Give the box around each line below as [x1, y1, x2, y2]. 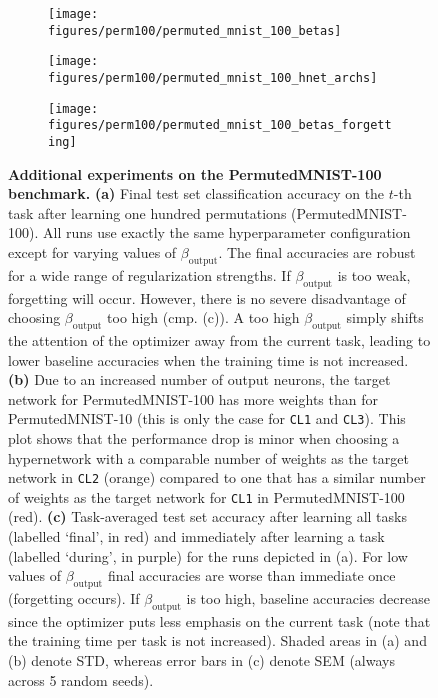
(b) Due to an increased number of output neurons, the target [8, 369, 391, 390]
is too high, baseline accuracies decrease [186, 588, 430, 609]
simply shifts [346, 307, 424, 328]
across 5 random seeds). [8, 669, 154, 690]
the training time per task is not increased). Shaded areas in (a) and [8, 630, 427, 651]
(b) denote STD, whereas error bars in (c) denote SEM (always [8, 650, 395, 671]
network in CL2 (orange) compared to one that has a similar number [8, 467, 426, 488]
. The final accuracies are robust [218, 241, 416, 262]
